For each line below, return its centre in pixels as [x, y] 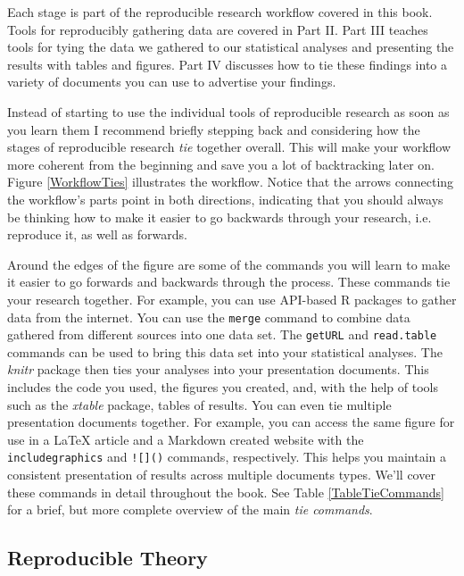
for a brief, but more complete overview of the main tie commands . [190, 509]
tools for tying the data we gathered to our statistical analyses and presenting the [231, 47]
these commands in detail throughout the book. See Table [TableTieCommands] [226, 492]
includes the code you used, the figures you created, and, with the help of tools [223, 387]
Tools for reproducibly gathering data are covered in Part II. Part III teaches [218, 29]
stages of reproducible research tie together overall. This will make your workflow [229, 147]
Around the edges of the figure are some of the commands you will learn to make [229, 264]
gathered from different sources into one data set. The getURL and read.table [222, 334]
